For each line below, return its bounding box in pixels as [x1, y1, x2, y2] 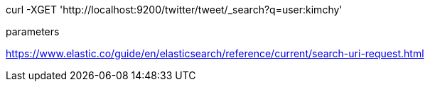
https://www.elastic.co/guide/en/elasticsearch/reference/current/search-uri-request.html [6, 47, 424, 59]
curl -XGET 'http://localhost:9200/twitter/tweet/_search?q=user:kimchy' [6, 4, 343, 16]
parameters [6, 25, 60, 37]
